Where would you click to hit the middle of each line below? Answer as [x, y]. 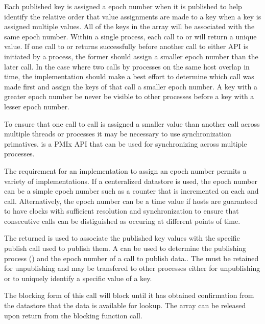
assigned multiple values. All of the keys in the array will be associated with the [129, 26]
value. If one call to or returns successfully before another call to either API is [126, 46]
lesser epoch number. [37, 106]
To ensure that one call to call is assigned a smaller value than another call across [132, 123]
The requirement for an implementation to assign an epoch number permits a [125, 170]
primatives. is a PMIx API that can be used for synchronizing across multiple [126, 143]
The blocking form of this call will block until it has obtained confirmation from [129, 295]
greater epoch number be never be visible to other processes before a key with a [129, 96]
